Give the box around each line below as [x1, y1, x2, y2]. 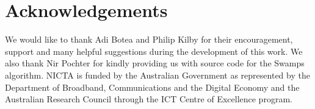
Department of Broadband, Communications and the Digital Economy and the [5, 80, 300, 93]
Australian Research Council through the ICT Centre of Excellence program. [5, 93, 292, 105]
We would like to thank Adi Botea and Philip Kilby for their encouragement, [5, 33, 293, 46]
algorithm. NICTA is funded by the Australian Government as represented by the [5, 68, 310, 81]
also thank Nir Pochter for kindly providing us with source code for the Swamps [5, 57, 305, 69]
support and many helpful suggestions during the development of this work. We [5, 44, 303, 57]
